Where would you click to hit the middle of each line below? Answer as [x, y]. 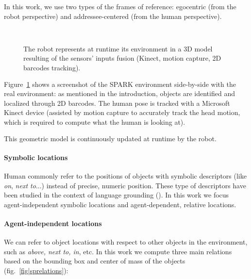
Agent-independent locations [53, 223]
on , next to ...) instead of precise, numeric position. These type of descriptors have [125, 185]
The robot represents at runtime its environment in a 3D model [118, 48]
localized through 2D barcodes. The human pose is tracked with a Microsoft [117, 103]
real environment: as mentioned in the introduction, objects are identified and [119, 93]
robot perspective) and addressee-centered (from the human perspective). [113, 16]
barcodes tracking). [52, 67]
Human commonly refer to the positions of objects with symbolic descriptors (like [125, 175]
